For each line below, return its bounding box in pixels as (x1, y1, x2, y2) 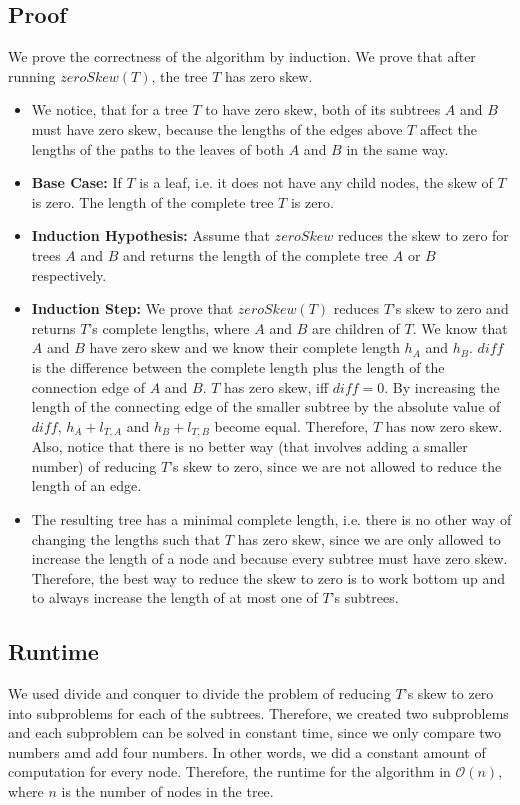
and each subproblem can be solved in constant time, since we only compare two (8, 722, 502, 743)
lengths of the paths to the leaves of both (31, 138, 285, 159)
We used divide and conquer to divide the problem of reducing (8, 683, 391, 704)
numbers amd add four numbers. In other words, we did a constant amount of (8, 741, 486, 762)
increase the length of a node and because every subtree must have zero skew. (31, 548, 508, 569)
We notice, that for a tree (31, 99, 188, 120)
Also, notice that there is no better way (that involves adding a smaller (31, 436, 468, 457)
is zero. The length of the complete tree (31, 191, 274, 212)
